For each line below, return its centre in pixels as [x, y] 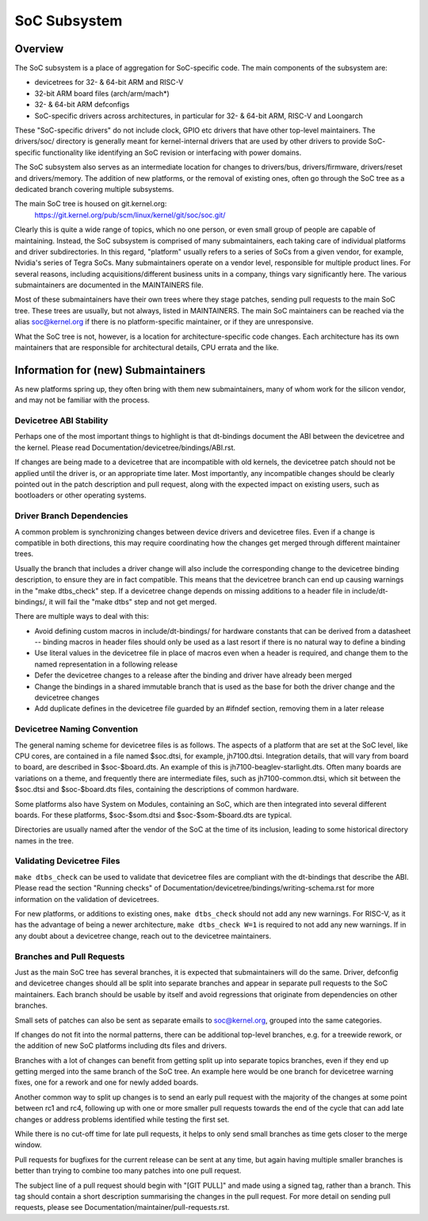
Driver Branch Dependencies [71, 516]
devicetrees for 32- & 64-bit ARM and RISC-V [109, 83]
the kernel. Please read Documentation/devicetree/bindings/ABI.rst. [125, 447]
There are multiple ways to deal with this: [82, 616]
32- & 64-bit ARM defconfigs [82, 105]
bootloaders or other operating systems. [80, 495]
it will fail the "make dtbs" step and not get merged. [133, 601]
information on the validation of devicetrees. [87, 899]
